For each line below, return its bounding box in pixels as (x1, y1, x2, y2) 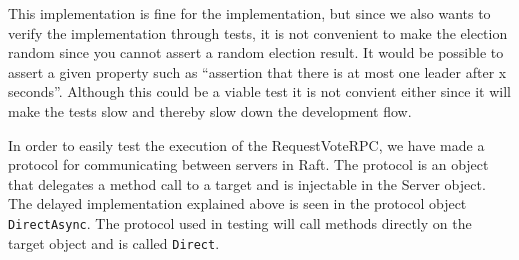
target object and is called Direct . (8, 232, 220, 253)
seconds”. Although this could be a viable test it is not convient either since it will (8, 81, 511, 102)
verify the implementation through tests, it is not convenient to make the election (8, 22, 508, 43)
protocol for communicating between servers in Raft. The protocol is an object (8, 154, 489, 175)
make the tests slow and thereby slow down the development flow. (8, 100, 412, 121)
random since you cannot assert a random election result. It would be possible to (8, 42, 504, 63)
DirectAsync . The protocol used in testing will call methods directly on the (8, 212, 472, 233)
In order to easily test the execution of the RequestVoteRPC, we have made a (8, 134, 485, 155)
